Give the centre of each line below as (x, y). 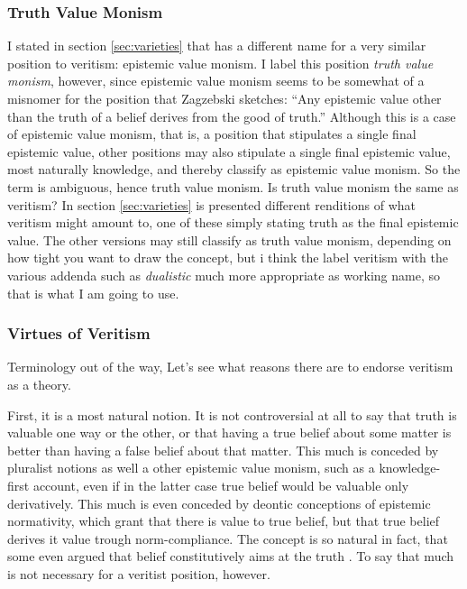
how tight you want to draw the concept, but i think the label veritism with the (228, 258)
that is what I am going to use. (93, 293)
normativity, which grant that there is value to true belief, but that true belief (224, 521)
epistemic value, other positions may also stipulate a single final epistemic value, (229, 151)
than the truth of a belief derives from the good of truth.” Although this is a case (232, 116)
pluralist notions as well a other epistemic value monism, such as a (191, 468)
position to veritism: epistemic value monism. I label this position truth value (220, 63)
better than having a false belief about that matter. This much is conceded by (223, 450)
